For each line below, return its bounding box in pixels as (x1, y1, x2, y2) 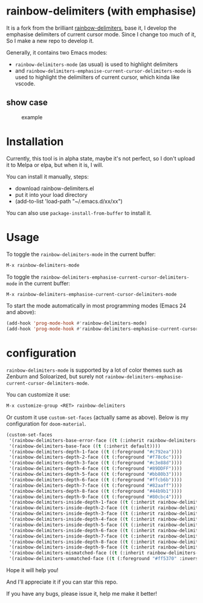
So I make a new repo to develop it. (6, 37, 94, 44)
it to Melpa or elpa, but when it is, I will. (6, 161, 104, 168)
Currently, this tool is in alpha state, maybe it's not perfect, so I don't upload (6, 154, 195, 162)
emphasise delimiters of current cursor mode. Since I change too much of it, (6, 30, 196, 38)
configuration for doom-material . (6, 420, 86, 427)
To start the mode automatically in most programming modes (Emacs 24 (6, 302, 186, 309)
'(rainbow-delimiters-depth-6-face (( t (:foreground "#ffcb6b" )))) (8, 476, 182, 483)
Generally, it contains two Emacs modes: (6, 48, 108, 56)
